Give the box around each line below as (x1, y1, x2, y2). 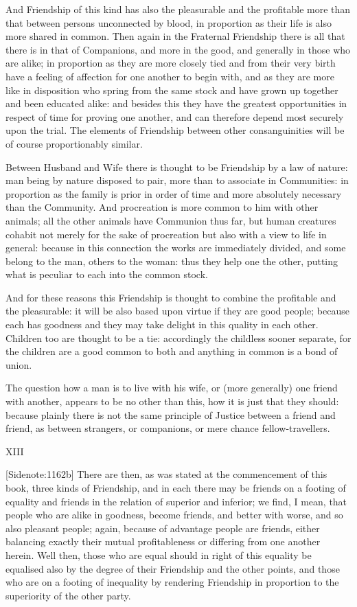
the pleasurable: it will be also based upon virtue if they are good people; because (5, 303, 349, 318)
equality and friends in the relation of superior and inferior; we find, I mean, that (5, 494, 347, 508)
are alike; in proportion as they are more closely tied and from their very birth (5, 56, 336, 70)
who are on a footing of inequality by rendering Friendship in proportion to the (5, 575, 339, 589)
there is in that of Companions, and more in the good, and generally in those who (5, 42, 351, 56)
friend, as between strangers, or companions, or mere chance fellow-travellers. (5, 421, 330, 435)
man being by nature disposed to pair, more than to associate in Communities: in (5, 173, 349, 187)
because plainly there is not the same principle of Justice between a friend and (5, 407, 336, 422)
